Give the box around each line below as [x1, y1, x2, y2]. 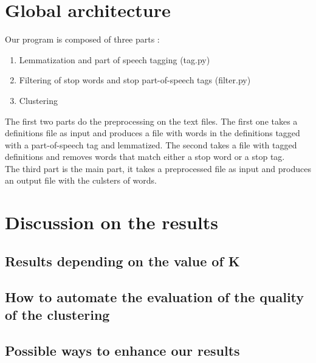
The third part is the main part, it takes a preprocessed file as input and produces [5, 162, 311, 175]
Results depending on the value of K [5, 251, 240, 270]
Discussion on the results [5, 210, 219, 235]
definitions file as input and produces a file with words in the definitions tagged [5, 126, 300, 139]
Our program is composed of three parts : [5, 33, 160, 46]
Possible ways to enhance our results [5, 341, 240, 359]
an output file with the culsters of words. [5, 174, 157, 187]
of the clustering [5, 305, 110, 323]
